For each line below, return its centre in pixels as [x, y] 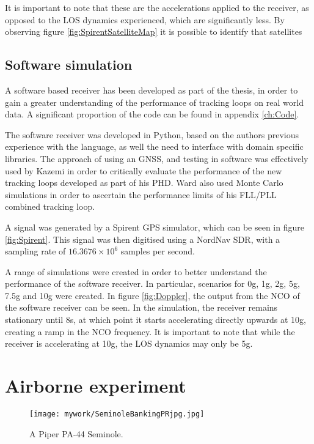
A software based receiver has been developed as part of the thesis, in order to [152, 90]
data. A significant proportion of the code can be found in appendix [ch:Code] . [152, 114]
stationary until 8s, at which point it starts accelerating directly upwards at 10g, [155, 320]
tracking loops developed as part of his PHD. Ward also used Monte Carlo [144, 183]
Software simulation [69, 65]
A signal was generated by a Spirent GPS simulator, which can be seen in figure [155, 227]
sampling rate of [35, 251]
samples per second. [158, 251]
